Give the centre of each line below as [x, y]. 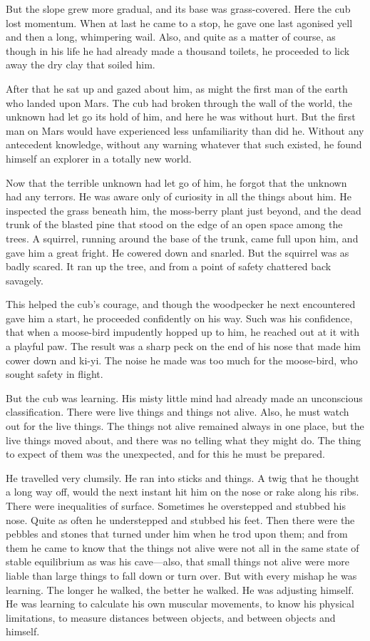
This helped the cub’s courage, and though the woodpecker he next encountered [181, 304]
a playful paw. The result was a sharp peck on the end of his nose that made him [183, 346]
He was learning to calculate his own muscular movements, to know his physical [180, 604]
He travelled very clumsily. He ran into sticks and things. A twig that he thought [183, 477]
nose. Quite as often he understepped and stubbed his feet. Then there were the [180, 519]
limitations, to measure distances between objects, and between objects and [171, 617]
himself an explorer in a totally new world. [99, 158]
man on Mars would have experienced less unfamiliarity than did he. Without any [185, 130]
